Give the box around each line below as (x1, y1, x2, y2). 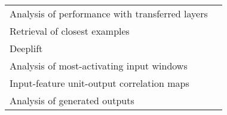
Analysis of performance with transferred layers (10, 7, 208, 20)
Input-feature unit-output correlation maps (10, 76, 189, 90)
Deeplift (10, 41, 43, 55)
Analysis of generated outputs (10, 93, 134, 107)
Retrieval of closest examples (10, 24, 130, 38)
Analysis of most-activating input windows (10, 59, 188, 72)
